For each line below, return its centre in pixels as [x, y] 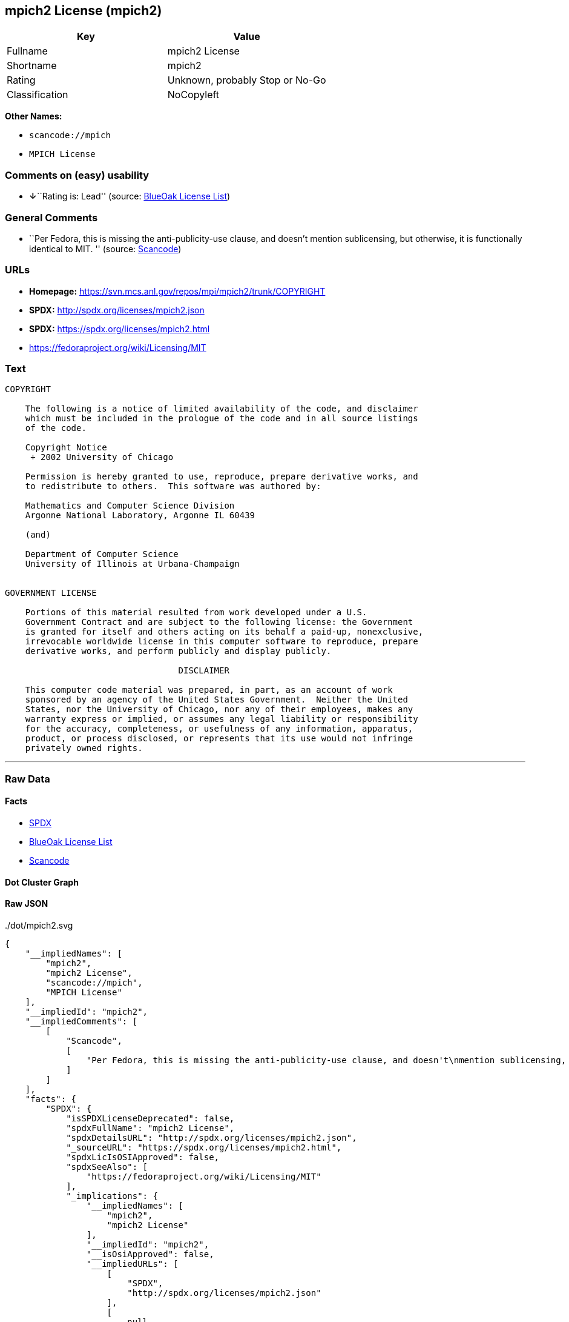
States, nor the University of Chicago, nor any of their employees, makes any [219, 709]
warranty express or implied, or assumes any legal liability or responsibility [222, 719]
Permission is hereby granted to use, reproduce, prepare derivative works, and [222, 477]
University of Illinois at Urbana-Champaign [132, 564]
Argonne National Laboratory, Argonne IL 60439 [140, 516]
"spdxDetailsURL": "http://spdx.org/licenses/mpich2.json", [212, 1137]
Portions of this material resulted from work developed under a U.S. [196, 613]
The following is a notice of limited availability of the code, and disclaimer [222, 409]
